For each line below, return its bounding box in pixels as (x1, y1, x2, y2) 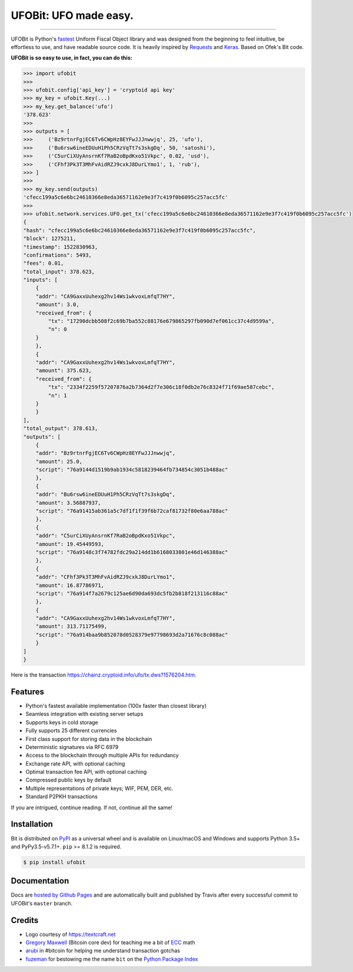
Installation (11, 819, 53, 829)
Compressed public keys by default (25, 776, 112, 784)
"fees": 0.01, (23, 260, 64, 267)
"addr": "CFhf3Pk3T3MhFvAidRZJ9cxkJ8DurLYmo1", (35, 574, 176, 580)
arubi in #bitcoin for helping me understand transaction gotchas (25, 947, 181, 954)
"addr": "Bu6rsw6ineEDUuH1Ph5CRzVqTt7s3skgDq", (35, 491, 176, 498)
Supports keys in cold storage (25, 718, 98, 725)
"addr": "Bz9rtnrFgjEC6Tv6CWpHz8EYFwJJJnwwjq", (35, 450, 176, 457)
